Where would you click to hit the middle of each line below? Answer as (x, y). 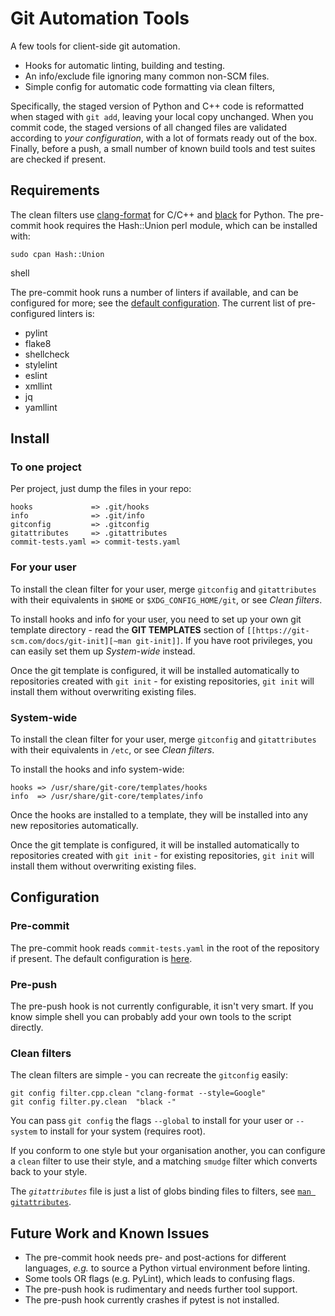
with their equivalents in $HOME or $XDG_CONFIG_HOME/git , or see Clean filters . (166, 599)
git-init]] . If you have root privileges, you (224, 640)
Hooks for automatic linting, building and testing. (125, 65)
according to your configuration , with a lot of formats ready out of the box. (164, 138)
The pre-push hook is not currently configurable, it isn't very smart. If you (162, 1006)
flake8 (38, 343)
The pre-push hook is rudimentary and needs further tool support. (161, 1289)
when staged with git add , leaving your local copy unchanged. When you (162, 116)
